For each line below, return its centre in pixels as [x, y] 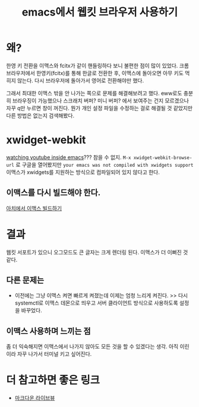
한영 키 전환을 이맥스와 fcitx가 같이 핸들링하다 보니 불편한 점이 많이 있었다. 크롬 [97, 66]
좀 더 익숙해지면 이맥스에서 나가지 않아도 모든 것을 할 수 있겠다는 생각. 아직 [92, 347]
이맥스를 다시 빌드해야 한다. [53, 193]
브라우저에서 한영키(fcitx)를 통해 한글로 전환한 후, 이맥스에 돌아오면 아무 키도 [95, 73]
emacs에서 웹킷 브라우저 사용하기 [100, 12]
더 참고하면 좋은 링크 [53, 380]
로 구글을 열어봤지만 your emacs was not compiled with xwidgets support [105, 164]
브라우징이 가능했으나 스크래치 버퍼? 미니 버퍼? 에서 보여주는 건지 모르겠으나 [100, 100]
